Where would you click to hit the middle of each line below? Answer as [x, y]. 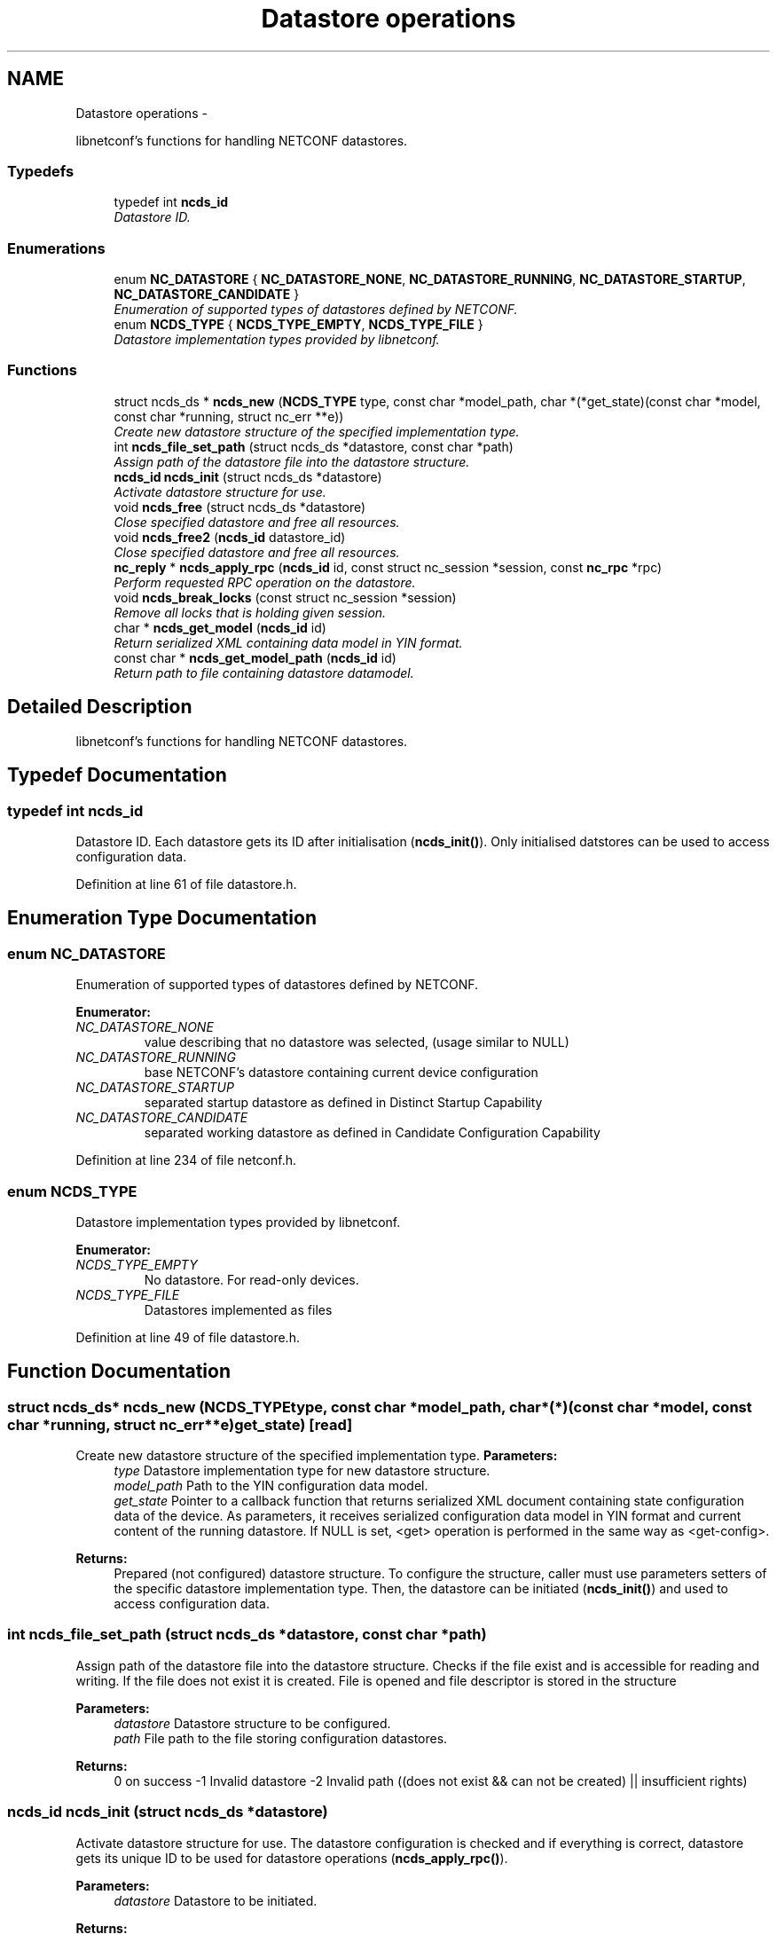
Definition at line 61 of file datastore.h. [186, 884]
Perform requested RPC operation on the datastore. [265, 582]
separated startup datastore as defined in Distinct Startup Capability [343, 1103]
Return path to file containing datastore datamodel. [264, 672]
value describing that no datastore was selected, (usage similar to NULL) [357, 1042]
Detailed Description [100, 707]
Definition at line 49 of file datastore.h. [188, 1337]
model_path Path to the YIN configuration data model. [271, 1486]
